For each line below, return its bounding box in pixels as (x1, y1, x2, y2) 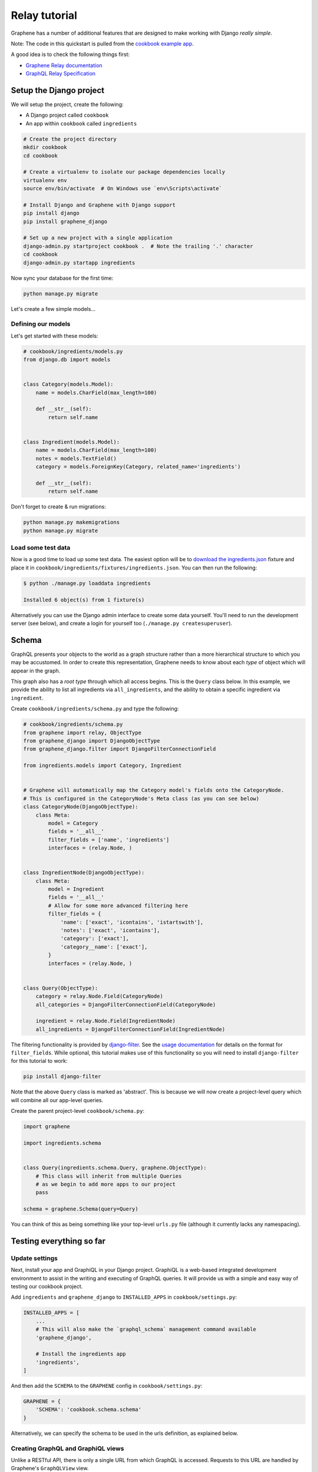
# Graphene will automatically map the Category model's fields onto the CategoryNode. (23, 787, 284, 794)
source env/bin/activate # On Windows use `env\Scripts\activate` (23, 185, 223, 192)
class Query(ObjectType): (23, 984, 98, 992)
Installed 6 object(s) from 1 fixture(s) (23, 596, 145, 603)
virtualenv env (23, 177, 67, 184)
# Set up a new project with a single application (23, 234, 173, 241)
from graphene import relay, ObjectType (23, 729, 141, 736)
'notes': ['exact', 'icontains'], (60, 927, 160, 933)
